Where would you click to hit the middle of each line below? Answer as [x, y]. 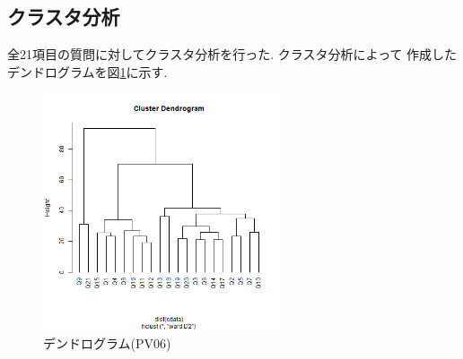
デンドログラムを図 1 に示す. [87, 71]
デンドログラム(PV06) [107, 342]
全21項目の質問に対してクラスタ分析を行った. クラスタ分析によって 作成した [232, 54]
